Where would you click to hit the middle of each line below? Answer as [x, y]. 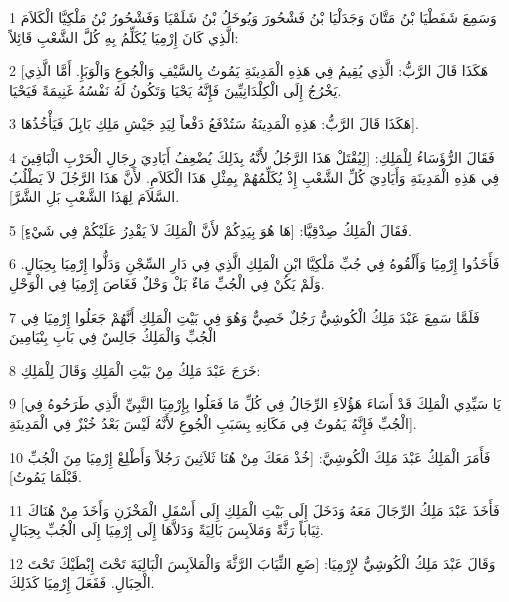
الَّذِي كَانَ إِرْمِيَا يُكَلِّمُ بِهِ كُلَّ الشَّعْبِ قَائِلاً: [124, 36]
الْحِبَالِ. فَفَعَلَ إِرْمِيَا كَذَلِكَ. [82, 582]
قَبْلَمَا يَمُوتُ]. [45, 476]
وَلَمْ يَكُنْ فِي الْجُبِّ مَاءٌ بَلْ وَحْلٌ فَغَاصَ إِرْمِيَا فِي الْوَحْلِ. [167, 282]
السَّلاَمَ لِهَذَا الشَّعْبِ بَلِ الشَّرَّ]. [94, 196]
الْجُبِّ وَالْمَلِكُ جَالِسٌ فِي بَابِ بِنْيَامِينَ [113, 336]
